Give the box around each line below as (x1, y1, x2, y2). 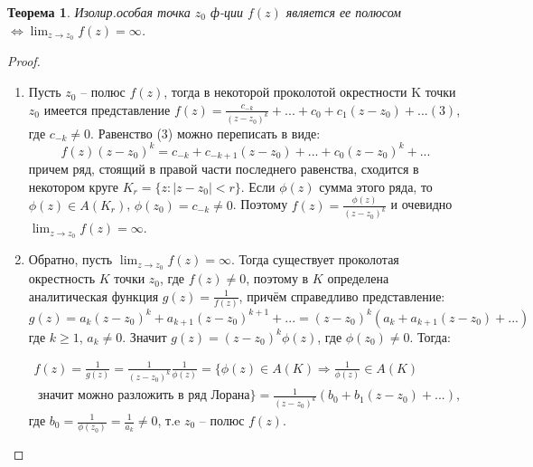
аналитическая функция (28, 286, 159, 305)
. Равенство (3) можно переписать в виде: (90, 123, 321, 142)
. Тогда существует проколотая (230, 250, 399, 269)
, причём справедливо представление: (238, 286, 445, 305)
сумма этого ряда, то (319, 176, 433, 195)
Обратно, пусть (28, 250, 113, 269)
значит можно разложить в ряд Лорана (38, 389, 250, 403)
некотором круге (28, 176, 118, 195)
